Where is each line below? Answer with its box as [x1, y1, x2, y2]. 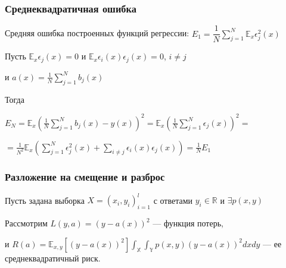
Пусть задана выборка [5, 194, 85, 206]
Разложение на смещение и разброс [5, 169, 165, 184]
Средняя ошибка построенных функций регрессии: [5, 27, 189, 39]
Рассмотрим [5, 217, 48, 229]
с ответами [153, 194, 193, 206]
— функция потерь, [153, 217, 223, 229]
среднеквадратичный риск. [5, 251, 101, 264]
